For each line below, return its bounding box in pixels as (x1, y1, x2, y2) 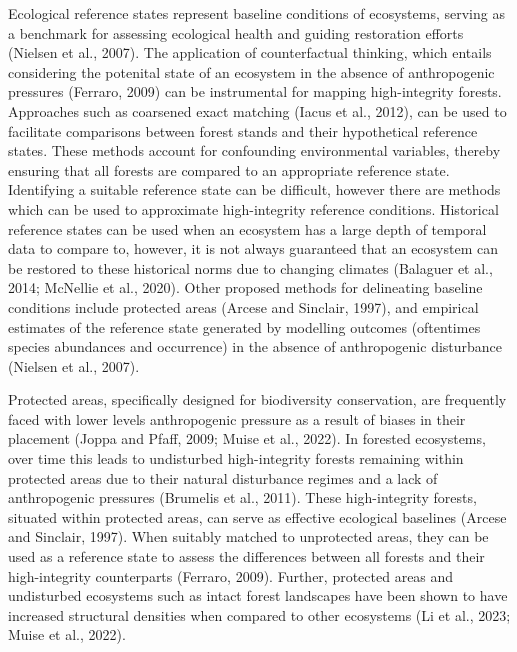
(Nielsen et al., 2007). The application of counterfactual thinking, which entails (8, 42, 492, 63)
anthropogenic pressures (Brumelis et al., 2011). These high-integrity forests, (8, 487, 477, 508)
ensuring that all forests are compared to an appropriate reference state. (8, 159, 450, 180)
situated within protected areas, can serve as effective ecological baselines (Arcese (8, 506, 507, 527)
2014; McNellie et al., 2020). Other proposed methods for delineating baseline (8, 277, 483, 298)
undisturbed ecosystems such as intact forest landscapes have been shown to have (8, 585, 508, 606)
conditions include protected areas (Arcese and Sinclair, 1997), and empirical (8, 296, 479, 317)
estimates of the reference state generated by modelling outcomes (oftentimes (8, 316, 481, 337)
